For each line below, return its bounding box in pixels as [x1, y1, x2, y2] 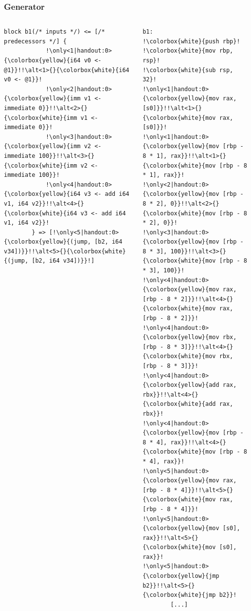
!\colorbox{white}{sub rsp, [143, 66, 233, 74]
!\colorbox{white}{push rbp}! [143, 38, 240, 45]
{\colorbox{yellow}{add [143, 382, 219, 389]
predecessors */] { [4, 38, 67, 45]
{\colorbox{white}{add [143, 401, 216, 408]
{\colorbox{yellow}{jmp [143, 573, 219, 580]
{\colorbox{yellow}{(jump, [4, 238, 91, 246]
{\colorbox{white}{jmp [143, 592, 216, 599]
